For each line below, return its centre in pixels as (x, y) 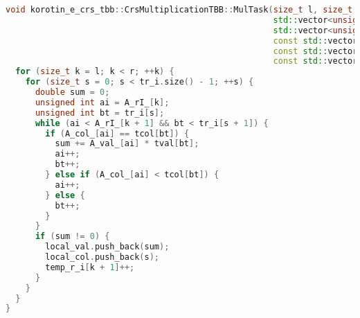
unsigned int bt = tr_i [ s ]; (100, 113)
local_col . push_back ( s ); (102, 257)
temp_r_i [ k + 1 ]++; (90, 267)
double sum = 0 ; (72, 92)
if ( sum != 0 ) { (72, 237)
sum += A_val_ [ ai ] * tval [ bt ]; (127, 144)
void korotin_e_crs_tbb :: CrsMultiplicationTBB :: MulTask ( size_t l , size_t (179, 10)
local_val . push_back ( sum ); (107, 247)
